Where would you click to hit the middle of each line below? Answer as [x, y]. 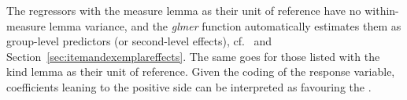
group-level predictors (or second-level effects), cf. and [139, 41]
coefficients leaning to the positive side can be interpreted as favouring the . [189, 86]
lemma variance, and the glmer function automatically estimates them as [225, 25]
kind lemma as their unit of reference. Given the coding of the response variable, [201, 71]
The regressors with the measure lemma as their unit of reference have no [184, 10]
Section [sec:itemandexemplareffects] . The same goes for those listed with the [193, 56]
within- [382, 10]
